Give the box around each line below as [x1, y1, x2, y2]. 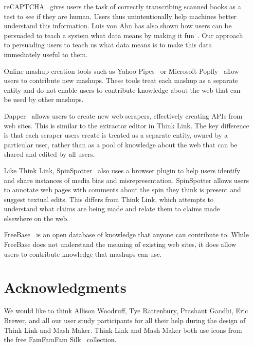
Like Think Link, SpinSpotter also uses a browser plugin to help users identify [4, 165, 241, 175]
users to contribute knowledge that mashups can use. [4, 248, 162, 259]
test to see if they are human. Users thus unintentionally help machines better [4, 11, 237, 21]
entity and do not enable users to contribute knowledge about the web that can [4, 84, 241, 95]
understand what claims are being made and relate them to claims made [4, 204, 220, 214]
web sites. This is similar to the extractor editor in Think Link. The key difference [4, 120, 249, 130]
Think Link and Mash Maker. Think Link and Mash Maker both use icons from [4, 325, 242, 335]
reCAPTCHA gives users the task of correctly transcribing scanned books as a [4, 1, 241, 11]
